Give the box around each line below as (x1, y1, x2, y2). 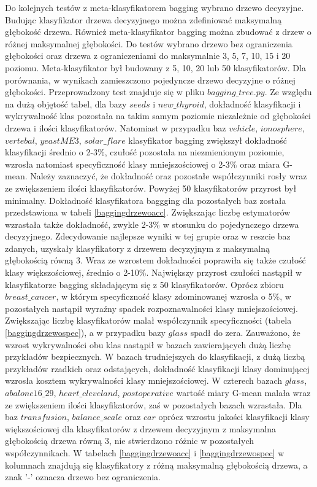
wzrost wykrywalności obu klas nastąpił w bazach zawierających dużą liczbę (5, 338, 291, 351)
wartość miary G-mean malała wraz (176, 386, 311, 399)
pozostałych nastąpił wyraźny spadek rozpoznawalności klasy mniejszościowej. (5, 302, 298, 314)
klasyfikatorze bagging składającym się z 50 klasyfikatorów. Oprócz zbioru (5, 278, 284, 290)
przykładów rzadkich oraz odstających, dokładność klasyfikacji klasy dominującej (5, 362, 310, 375)
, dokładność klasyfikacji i (204, 97, 301, 110)
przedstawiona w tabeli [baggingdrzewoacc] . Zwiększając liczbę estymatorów (5, 206, 291, 219)
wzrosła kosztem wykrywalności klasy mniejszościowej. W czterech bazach (5, 374, 283, 387)
